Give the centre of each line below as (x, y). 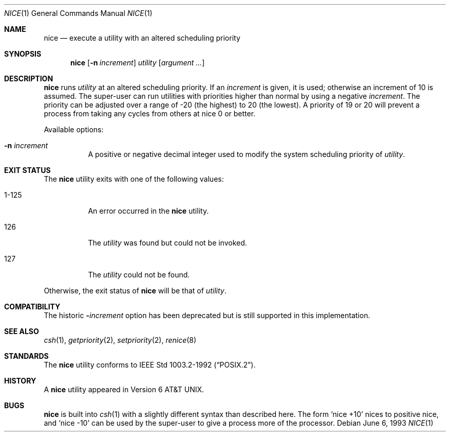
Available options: (74, 129)
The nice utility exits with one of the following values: (134, 179)
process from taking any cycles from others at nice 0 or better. (150, 114)
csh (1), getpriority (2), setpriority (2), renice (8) (120, 340)
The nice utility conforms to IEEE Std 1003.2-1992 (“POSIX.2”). (150, 365)
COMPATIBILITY (32, 307)
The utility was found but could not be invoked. (167, 243)
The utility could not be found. (139, 275)
